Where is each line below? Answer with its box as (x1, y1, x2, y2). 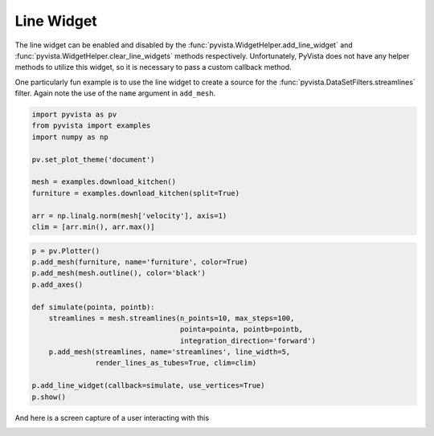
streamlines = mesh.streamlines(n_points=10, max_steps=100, (48, 313, 295, 323)
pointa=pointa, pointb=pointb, (179, 325, 304, 334)
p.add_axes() (31, 279, 84, 289)
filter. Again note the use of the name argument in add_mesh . (14, 88, 216, 98)
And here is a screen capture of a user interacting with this (14, 413, 209, 422)
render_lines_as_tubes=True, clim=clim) (95, 358, 257, 368)
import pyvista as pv (31, 110, 117, 120)
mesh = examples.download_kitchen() (31, 177, 177, 186)
